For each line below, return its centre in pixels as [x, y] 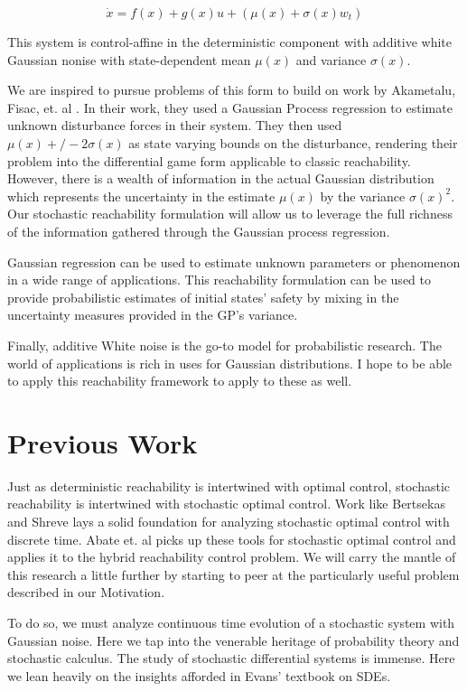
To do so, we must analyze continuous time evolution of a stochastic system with [231, 622]
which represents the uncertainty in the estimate [141, 196]
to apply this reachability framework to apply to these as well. [180, 381]
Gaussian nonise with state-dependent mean [129, 59]
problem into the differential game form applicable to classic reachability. [209, 160]
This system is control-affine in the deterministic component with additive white [229, 42]
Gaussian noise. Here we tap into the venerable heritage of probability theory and [233, 640]
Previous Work [103, 442]
